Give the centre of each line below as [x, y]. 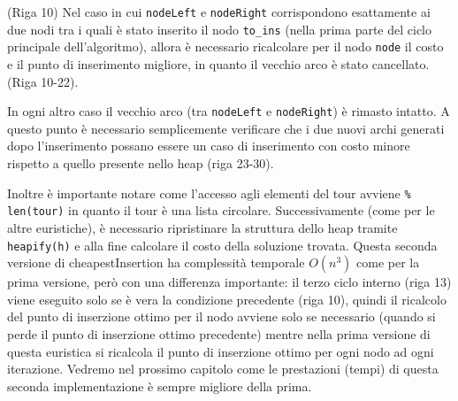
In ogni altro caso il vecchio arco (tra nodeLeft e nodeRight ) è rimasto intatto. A [229, 111]
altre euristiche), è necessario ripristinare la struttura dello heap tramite [202, 227]
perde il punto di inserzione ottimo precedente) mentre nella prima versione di [219, 333]
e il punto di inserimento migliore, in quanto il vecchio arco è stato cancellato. [218, 63]
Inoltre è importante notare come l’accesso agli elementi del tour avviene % [209, 193]
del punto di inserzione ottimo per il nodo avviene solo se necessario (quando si [221, 316]
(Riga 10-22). [43, 81]
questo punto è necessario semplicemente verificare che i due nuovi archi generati [226, 128]
